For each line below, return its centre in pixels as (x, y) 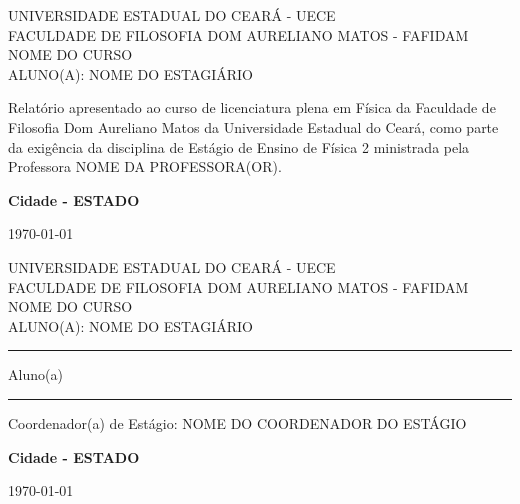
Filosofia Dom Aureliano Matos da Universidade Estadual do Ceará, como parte (253, 126)
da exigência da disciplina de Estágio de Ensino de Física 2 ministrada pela (239, 146)
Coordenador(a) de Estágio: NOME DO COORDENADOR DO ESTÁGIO (237, 422)
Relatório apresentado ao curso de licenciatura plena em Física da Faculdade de (252, 107)
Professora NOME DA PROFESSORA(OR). (145, 166)
